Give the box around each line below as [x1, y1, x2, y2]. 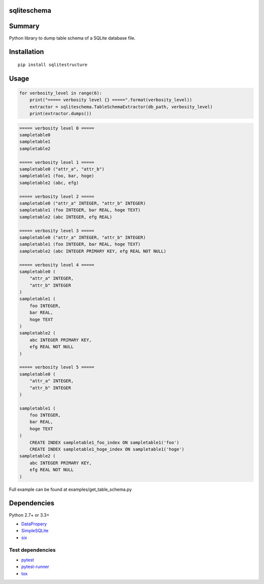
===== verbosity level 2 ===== [19, 193, 95, 199]
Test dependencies [9, 547, 56, 554]
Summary [9, 22, 40, 30]
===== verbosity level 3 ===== [19, 228, 95, 233]
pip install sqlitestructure [18, 62, 88, 67]
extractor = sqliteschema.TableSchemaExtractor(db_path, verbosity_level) [29, 104, 213, 109]
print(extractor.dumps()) [29, 111, 92, 117]
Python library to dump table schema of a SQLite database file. [9, 35, 136, 41]
